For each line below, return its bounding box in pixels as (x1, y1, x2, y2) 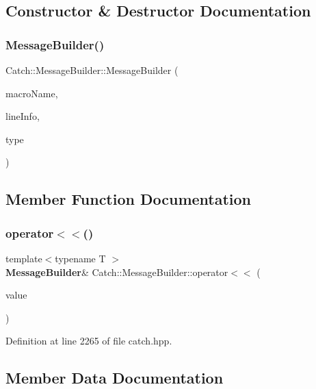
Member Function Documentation (5, 188, 252, 210)
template (5, 251, 42, 265)
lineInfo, (5, 109, 40, 123)
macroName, (5, 86, 58, 100)
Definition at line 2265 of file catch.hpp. (5, 334, 172, 348)
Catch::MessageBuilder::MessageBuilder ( (5, 63, 179, 77)
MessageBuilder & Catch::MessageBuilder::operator (5, 264, 228, 279)
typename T (55, 251, 106, 265)
